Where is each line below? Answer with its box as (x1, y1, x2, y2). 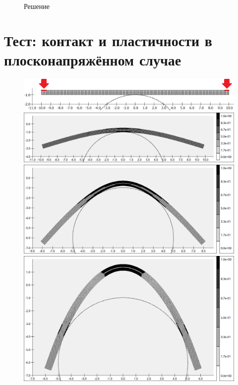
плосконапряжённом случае (4, 49, 181, 69)
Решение (24, 1, 50, 11)
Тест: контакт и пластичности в (4, 30, 212, 50)
